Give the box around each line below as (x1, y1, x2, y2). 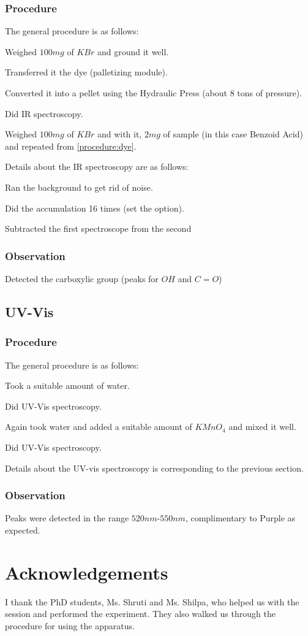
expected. (5, 523, 40, 536)
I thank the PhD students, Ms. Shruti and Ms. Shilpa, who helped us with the (5, 595, 299, 608)
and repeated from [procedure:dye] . (5, 139, 137, 152)
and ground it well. (97, 45, 169, 58)
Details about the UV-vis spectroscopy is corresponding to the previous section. (5, 461, 304, 474)
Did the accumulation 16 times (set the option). (5, 201, 184, 214)
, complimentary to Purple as (185, 511, 296, 524)
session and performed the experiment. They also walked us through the (5, 607, 276, 620)
